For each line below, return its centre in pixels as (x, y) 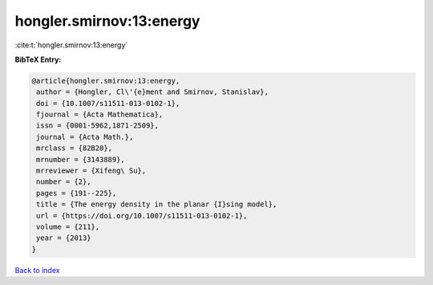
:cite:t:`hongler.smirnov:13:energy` (71, 45)
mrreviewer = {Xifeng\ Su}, (91, 171)
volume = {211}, (68, 227)
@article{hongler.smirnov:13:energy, (106, 81)
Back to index (37, 270)
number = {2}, (64, 182)
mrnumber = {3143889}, (81, 159)
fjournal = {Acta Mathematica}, (100, 115)
